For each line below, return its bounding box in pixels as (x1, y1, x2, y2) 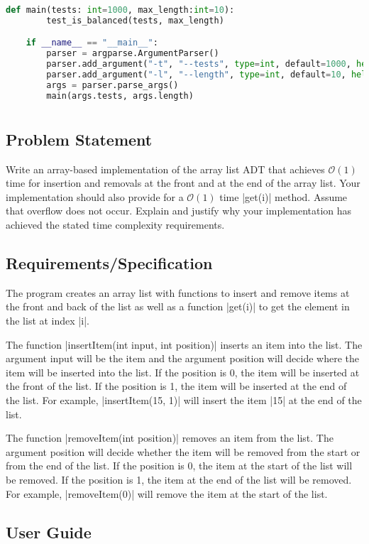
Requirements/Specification (6, 252, 213, 274)
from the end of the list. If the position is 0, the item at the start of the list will (6, 458, 353, 473)
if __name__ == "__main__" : (26, 38, 158, 48)
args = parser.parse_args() (46, 80, 179, 90)
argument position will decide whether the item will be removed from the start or (6, 444, 360, 459)
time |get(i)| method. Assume (219, 189, 348, 204)
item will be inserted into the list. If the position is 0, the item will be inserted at (6, 364, 360, 379)
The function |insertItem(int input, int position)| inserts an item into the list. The (6, 337, 363, 352)
